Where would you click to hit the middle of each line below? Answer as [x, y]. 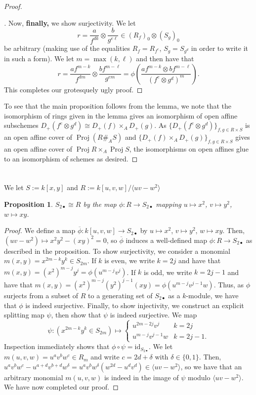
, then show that [76, 315]
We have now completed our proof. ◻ [61, 387]
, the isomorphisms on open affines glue [189, 148]
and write [105, 357]
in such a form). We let [39, 58]
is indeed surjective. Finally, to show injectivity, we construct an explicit [135, 305]
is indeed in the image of [141, 377]
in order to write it [220, 48]
